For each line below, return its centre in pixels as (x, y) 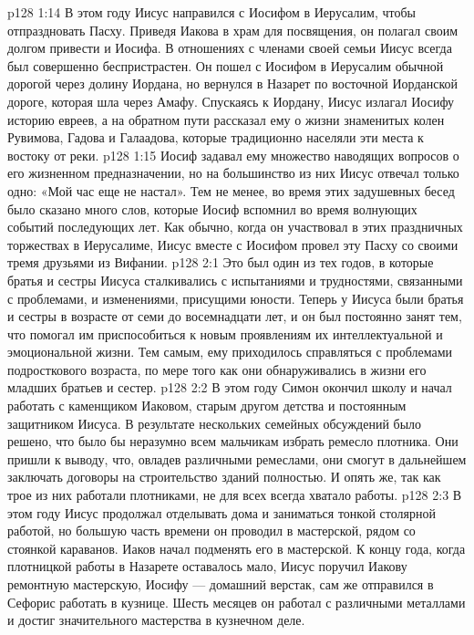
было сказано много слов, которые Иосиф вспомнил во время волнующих (212, 208)
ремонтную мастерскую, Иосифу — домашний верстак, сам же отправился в (221, 584)
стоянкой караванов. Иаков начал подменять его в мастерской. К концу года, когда (237, 548)
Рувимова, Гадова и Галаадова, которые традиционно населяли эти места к (216, 137)
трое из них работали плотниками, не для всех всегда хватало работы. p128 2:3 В (235, 495)
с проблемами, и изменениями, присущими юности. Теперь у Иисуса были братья (236, 298)
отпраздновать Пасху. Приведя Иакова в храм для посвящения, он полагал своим (233, 30)
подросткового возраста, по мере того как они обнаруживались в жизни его (217, 369)
